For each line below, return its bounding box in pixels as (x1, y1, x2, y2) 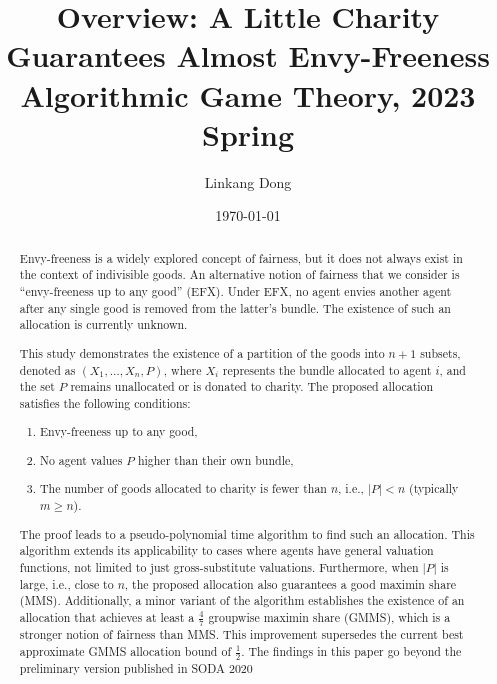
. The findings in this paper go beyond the (241, 642, 462, 659)
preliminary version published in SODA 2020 (19, 659, 253, 676)
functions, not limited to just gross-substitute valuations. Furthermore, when (19, 558, 419, 575)
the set (19, 378, 55, 395)
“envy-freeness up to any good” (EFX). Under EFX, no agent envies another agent (19, 282, 452, 299)
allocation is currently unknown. (19, 316, 188, 333)
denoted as (19, 361, 76, 378)
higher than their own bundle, (137, 451, 294, 468)
